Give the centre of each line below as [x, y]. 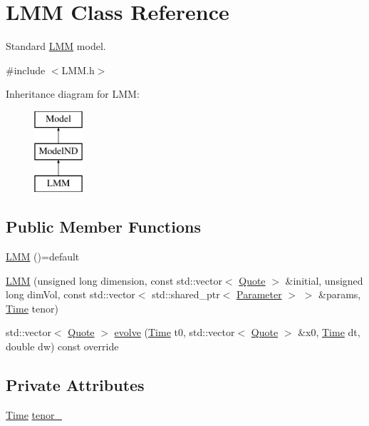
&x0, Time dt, [329, 332]
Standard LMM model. [56, 46]
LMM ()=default [43, 257]
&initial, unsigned [324, 280]
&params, [340, 294]
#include [26, 70]
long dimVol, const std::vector [71, 294]
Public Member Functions [103, 227]
